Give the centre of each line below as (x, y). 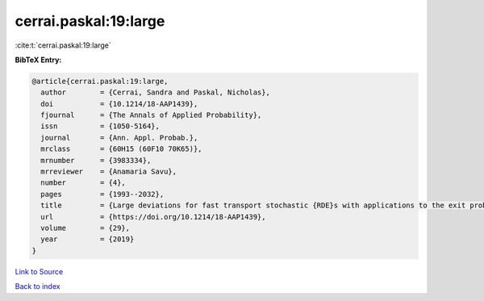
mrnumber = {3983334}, (96, 160)
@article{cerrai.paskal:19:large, (100, 81)
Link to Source (39, 271)
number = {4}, (83, 183)
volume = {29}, (86, 228)
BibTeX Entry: (38, 60)
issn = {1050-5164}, (100, 126)
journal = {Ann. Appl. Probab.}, (119, 138)
